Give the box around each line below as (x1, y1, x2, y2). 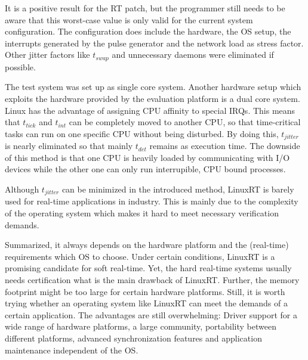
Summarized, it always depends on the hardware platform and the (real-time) (5, 238, 289, 251)
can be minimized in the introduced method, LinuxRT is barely (61, 183, 294, 195)
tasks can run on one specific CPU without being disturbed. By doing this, (5, 127, 279, 139)
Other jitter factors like (5, 48, 90, 61)
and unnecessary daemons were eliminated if (112, 48, 274, 61)
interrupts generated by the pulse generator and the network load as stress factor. (5, 36, 304, 49)
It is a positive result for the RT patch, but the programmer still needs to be (5, 2, 285, 14)
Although (5, 183, 39, 195)
